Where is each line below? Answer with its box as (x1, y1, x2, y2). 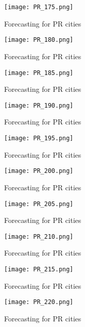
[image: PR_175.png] (4, 4, 74, 11)
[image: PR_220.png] (4, 298, 74, 306)
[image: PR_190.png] (4, 102, 74, 109)
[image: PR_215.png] (4, 266, 74, 273)
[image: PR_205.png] (4, 200, 74, 208)
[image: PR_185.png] (4, 69, 74, 77)
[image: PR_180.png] (4, 36, 74, 44)
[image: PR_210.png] (4, 233, 74, 240)
